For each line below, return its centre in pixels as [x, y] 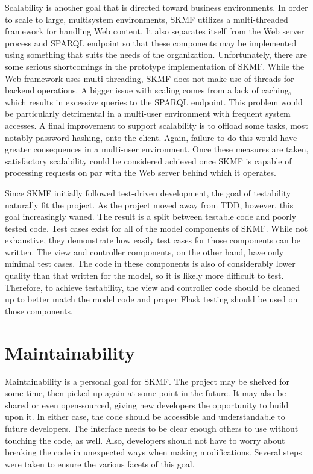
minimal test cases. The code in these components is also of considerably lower [150, 264]
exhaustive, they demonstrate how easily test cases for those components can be [153, 240]
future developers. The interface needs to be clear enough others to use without [152, 428]
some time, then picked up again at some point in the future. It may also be [146, 393]
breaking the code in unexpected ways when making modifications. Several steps [153, 452]
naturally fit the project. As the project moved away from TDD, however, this [149, 204]
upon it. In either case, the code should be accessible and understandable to [145, 416]
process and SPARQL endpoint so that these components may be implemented [151, 42]
